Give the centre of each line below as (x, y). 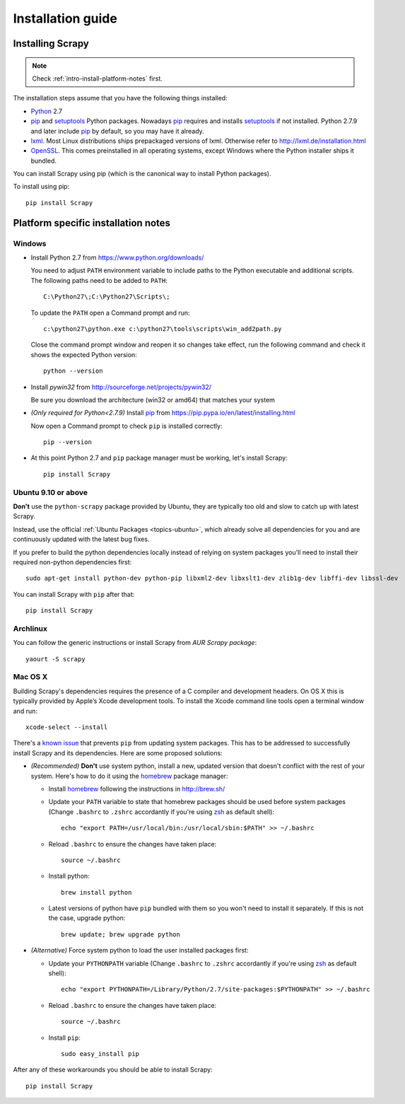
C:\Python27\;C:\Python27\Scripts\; (107, 297)
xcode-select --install (67, 727)
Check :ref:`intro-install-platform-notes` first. (97, 79)
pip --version (67, 442)
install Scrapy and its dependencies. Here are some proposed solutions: (118, 753)
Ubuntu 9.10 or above (51, 492)
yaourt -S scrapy (55, 659)
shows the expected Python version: (84, 354)
